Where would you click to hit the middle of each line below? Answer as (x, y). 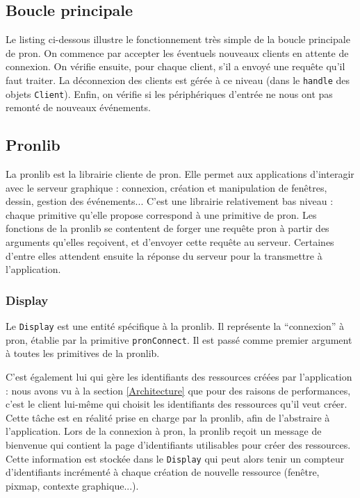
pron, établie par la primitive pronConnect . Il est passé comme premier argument (179, 339)
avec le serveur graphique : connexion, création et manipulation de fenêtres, (166, 187)
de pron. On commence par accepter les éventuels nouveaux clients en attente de (177, 52)
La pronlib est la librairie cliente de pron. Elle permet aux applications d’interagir (180, 174)
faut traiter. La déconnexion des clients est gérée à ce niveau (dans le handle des (178, 80)
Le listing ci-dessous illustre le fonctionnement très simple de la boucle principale (178, 39)
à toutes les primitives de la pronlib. (83, 353)
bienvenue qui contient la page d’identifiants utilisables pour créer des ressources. (178, 444)
